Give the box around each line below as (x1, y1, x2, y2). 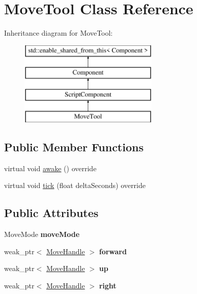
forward (99, 246, 127, 256)
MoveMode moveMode (4, 229, 80, 239)
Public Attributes (4, 205, 99, 221)
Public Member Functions (4, 139, 144, 154)
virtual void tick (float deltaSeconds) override (4, 180, 146, 191)
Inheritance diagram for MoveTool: (4, 28, 113, 38)
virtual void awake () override (4, 163, 97, 173)
